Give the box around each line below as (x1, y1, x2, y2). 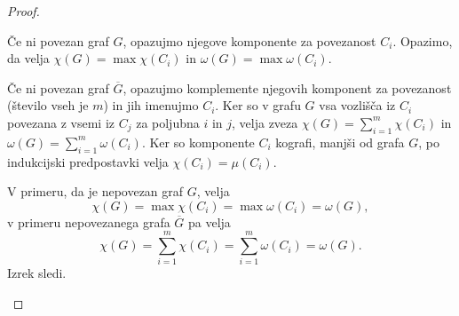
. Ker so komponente (141, 132, 255, 151)
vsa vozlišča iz (319, 96, 396, 115)
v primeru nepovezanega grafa (7, 212, 170, 231)
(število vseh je (7, 96, 89, 115)
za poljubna (136, 113, 200, 131)
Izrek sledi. (7, 264, 67, 282)
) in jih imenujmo (103, 96, 199, 115)
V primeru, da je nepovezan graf (7, 182, 184, 201)
